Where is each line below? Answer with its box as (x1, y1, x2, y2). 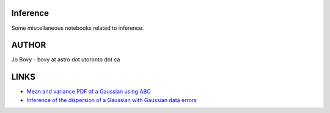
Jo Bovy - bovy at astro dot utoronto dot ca (11, 56, 120, 63)
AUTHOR (11, 40, 46, 50)
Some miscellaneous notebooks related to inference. (11, 24, 144, 32)
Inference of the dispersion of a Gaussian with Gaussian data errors (26, 96, 197, 103)
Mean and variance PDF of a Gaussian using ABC (26, 88, 151, 95)
